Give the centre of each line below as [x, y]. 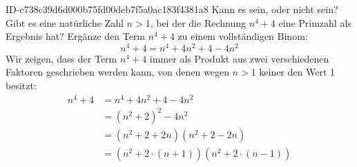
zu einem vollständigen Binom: [243, 36]
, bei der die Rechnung [198, 22]
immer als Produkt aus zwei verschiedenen [239, 58]
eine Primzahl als [315, 22]
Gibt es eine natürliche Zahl [65, 22]
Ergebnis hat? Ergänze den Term [76, 36]
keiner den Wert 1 [297, 72]
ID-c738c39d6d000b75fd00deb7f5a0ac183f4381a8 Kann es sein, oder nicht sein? [172, 9]
